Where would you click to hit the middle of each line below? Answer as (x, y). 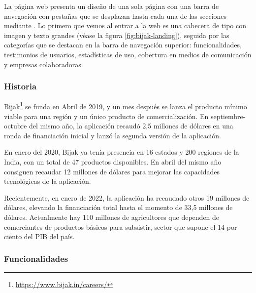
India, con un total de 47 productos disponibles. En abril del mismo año (113, 162)
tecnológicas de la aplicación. (48, 181)
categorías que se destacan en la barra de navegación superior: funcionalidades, (123, 45)
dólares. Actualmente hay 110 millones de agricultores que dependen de (112, 217)
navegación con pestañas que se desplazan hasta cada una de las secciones (115, 16)
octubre (16, 126)
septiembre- (228, 116)
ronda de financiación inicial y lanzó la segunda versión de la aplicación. (112, 135)
